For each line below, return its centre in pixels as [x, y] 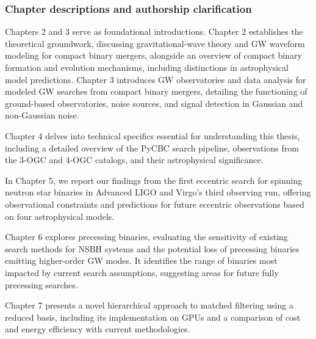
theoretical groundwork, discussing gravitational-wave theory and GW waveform [155, 43]
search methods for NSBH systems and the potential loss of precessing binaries [152, 248]
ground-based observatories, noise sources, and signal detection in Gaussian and [154, 103]
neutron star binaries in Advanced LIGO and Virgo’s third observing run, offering [158, 192]
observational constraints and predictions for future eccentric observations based [155, 204]
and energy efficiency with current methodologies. [98, 329]
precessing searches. [41, 284]
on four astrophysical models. [60, 216]
